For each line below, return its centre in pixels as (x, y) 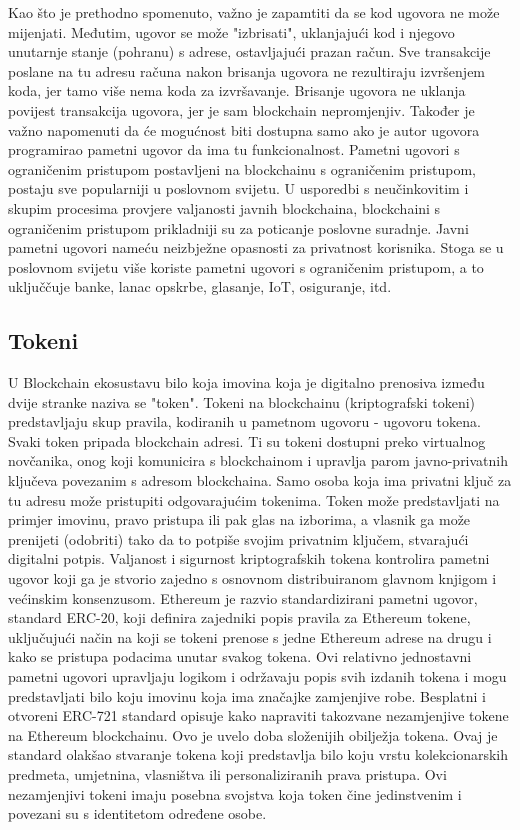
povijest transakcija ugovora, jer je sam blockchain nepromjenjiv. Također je (241, 109)
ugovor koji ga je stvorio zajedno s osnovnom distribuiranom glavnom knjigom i (252, 578)
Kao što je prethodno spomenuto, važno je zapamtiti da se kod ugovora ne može (254, 12)
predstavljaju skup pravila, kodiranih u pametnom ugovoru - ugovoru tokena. (244, 421)
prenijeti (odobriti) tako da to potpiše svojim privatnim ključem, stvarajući (238, 538)
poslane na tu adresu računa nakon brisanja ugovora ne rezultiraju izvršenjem (247, 70)
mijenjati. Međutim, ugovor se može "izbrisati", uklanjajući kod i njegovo (231, 31)
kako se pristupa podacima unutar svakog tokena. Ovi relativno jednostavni (240, 656)
